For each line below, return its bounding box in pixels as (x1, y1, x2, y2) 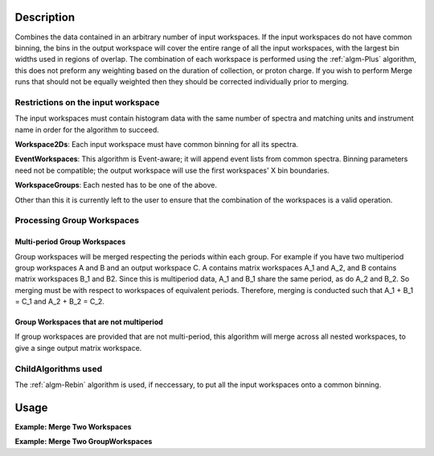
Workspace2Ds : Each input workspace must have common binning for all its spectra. (14, 140, 299, 149)
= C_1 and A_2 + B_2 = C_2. (14, 297, 104, 307)
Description (14, 10, 76, 24)
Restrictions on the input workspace (14, 96, 160, 108)
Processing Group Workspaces (14, 215, 140, 226)
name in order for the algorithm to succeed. (14, 124, 160, 134)
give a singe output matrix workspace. (14, 343, 142, 352)
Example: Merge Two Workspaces (14, 421, 132, 431)
